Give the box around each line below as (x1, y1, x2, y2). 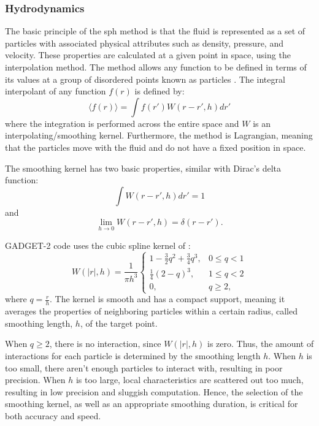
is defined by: (134, 85, 185, 97)
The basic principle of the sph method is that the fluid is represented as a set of (5, 25, 306, 37)
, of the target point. (80, 316, 158, 329)
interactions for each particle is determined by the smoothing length (5, 349, 261, 362)
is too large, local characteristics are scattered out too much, (75, 373, 304, 386)
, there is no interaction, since (49, 337, 161, 350)
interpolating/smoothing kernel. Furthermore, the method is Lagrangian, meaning (5, 129, 313, 142)
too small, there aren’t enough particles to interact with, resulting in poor (5, 361, 283, 374)
